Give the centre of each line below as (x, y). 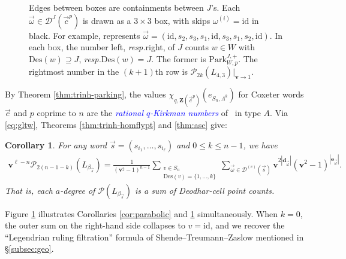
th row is (171, 71)
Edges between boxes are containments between (116, 7)
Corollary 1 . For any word (56, 144)
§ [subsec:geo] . (29, 249)
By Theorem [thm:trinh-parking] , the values (85, 94)
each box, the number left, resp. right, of (102, 47)
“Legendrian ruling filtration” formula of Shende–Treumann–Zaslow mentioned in (154, 237)
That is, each (29, 190)
